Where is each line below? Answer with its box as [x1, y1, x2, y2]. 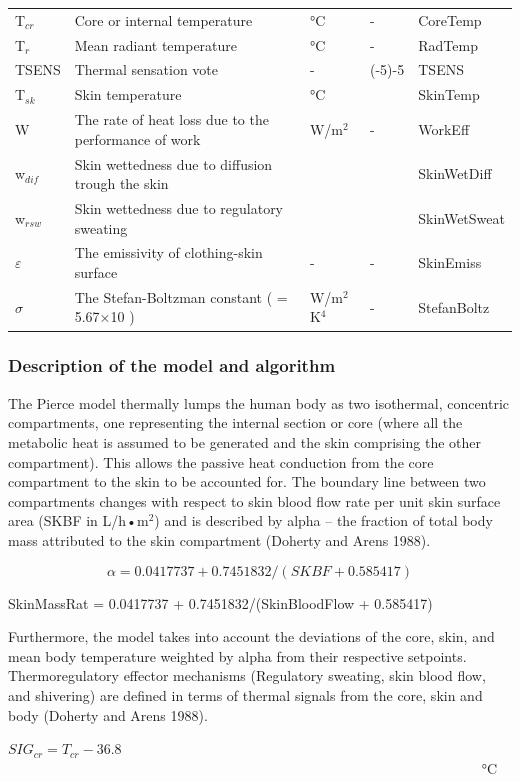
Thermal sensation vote [74, 59, 219, 80]
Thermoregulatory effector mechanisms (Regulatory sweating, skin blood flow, [8, 665, 486, 686]
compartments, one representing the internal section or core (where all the [8, 412, 463, 433]
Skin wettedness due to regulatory [74, 198, 284, 218]
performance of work [74, 128, 201, 149]
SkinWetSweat [418, 207, 505, 228]
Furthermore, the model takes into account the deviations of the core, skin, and [8, 626, 495, 647]
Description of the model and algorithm [8, 353, 336, 378]
